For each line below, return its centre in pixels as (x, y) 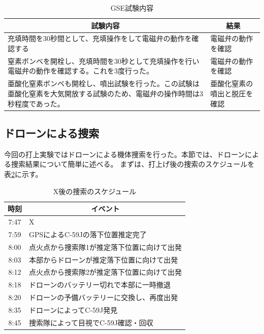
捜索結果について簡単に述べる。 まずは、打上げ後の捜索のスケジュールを (133, 164)
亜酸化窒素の (232, 83)
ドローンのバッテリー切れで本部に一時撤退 (100, 285)
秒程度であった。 (36, 103)
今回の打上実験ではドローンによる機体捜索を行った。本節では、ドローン (125, 154)
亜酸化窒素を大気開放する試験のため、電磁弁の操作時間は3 (105, 93)
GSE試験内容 (132, 8)
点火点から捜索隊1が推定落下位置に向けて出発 (105, 247)
